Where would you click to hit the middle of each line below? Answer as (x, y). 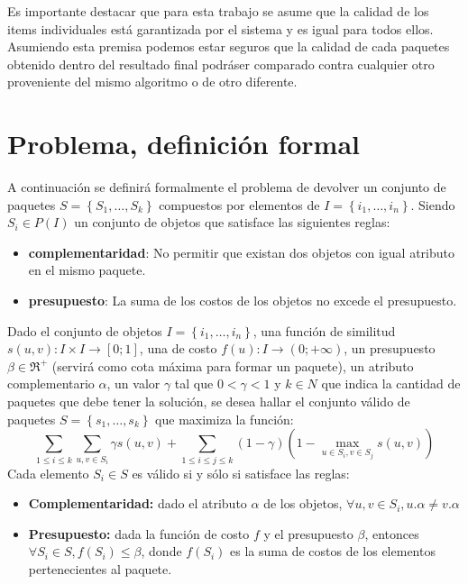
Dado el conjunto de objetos (85, 330)
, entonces (392, 533)
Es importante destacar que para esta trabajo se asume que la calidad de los (218, 11)
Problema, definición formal (184, 144)
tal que (194, 383)
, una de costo (178, 348)
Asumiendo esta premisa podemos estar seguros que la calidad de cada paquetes (229, 46)
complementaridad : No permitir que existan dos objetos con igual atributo (241, 252)
